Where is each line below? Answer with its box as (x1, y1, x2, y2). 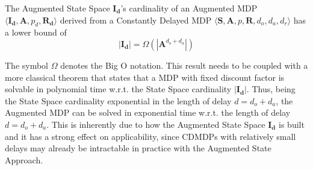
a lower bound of (5, 26, 67, 39)
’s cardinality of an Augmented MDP (120, 2, 258, 14)
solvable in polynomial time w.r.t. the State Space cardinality (5, 83, 232, 95)
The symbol (5, 58, 49, 71)
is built (279, 118, 305, 130)
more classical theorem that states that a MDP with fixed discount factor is (5, 71, 285, 83)
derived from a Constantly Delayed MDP (60, 13, 212, 26)
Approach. (5, 153, 43, 166)
